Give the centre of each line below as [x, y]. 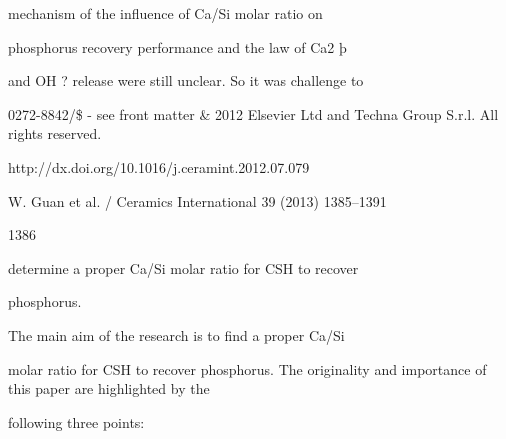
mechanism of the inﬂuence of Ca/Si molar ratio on [165, 13]
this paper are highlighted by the [109, 388]
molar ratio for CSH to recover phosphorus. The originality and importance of [247, 368]
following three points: [76, 421]
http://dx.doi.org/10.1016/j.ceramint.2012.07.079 [159, 166]
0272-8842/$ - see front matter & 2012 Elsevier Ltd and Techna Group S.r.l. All [253, 113]
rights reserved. [55, 133]
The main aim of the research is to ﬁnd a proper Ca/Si [176, 334]
